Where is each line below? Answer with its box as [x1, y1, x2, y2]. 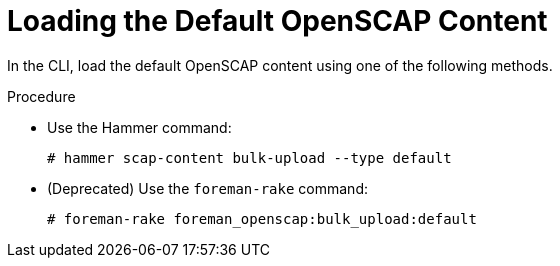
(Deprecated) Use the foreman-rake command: [47, 179, 368, 197]
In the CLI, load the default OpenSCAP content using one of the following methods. [7, 56, 553, 74]
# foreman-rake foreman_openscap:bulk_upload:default [47, 210, 477, 227]
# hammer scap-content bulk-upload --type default [47, 149, 452, 166]
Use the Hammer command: [47, 118, 232, 136]
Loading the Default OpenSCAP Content [7, 4, 548, 38]
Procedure [7, 87, 76, 105]
